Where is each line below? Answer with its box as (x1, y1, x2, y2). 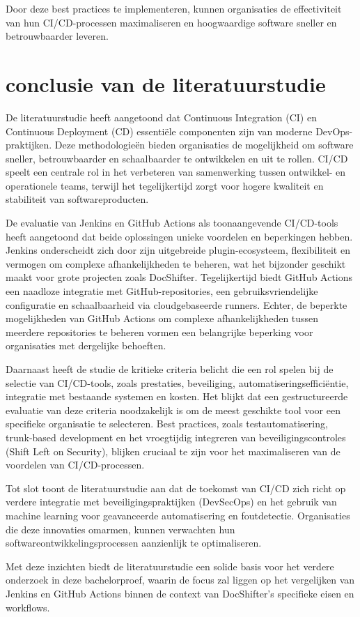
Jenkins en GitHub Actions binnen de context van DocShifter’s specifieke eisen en (6, 586, 354, 600)
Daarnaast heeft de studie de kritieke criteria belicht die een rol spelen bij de (6, 362, 334, 376)
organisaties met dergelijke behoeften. (6, 338, 166, 353)
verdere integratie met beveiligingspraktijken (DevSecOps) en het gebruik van (6, 494, 337, 509)
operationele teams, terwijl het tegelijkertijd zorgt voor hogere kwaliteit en (6, 178, 324, 192)
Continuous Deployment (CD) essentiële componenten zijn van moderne (6, 123, 313, 138)
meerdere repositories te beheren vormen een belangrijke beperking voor (6, 324, 313, 339)
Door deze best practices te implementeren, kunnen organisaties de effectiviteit (6, 1, 342, 15)
